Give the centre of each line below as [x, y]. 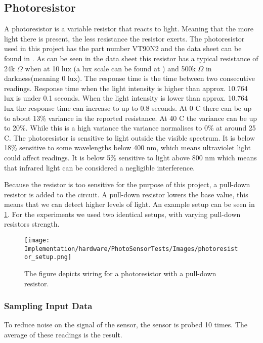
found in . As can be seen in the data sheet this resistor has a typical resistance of [131, 58]
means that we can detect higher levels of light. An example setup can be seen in [129, 204]
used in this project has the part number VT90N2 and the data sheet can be [123, 48]
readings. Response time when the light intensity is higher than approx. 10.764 [126, 88]
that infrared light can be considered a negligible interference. [100, 167]
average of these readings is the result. [63, 335]
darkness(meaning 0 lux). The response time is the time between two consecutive [129, 78]
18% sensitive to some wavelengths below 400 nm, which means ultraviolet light [128, 147]
